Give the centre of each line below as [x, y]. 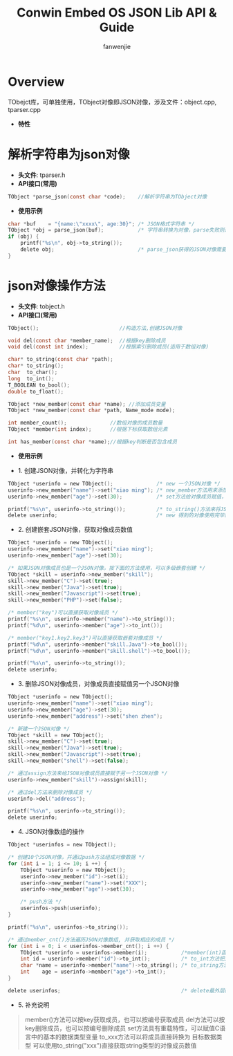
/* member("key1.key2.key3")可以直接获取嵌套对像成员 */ [85, 638]
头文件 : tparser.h [41, 175]
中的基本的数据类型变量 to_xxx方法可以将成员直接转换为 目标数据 [123, 1037]
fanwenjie [117, 46]
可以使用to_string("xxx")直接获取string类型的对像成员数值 [115, 1045]
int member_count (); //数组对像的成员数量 [85, 423]
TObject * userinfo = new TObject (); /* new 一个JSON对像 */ [114, 483]
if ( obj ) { [24, 237]
